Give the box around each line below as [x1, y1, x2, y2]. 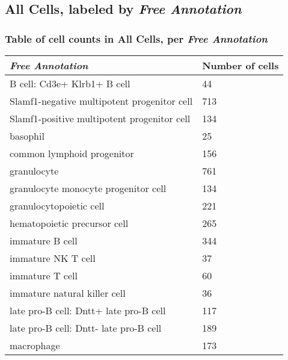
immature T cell [10, 268, 78, 282]
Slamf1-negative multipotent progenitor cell [10, 94, 193, 108]
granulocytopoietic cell [10, 199, 105, 213]
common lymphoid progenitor [10, 146, 134, 160]
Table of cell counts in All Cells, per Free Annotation [5, 31, 268, 46]
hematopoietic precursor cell [10, 216, 129, 230]
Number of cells [202, 58, 279, 72]
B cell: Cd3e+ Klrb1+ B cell [10, 76, 130, 90]
